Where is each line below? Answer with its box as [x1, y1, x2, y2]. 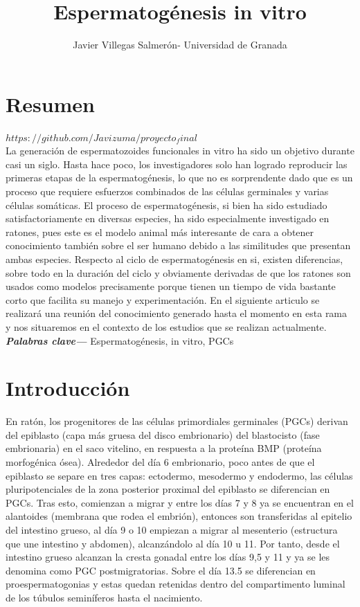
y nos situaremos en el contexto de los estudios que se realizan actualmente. [6, 319, 327, 334]
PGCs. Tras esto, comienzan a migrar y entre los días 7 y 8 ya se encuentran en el [6, 495, 354, 509]
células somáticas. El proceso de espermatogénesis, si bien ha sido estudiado [6, 197, 327, 212]
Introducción [6, 374, 130, 402]
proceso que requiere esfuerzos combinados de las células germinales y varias [6, 184, 329, 199]
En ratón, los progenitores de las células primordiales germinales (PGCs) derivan [6, 414, 348, 428]
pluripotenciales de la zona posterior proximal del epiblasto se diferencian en [6, 482, 330, 496]
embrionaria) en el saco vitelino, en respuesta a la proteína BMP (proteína [6, 441, 322, 455]
